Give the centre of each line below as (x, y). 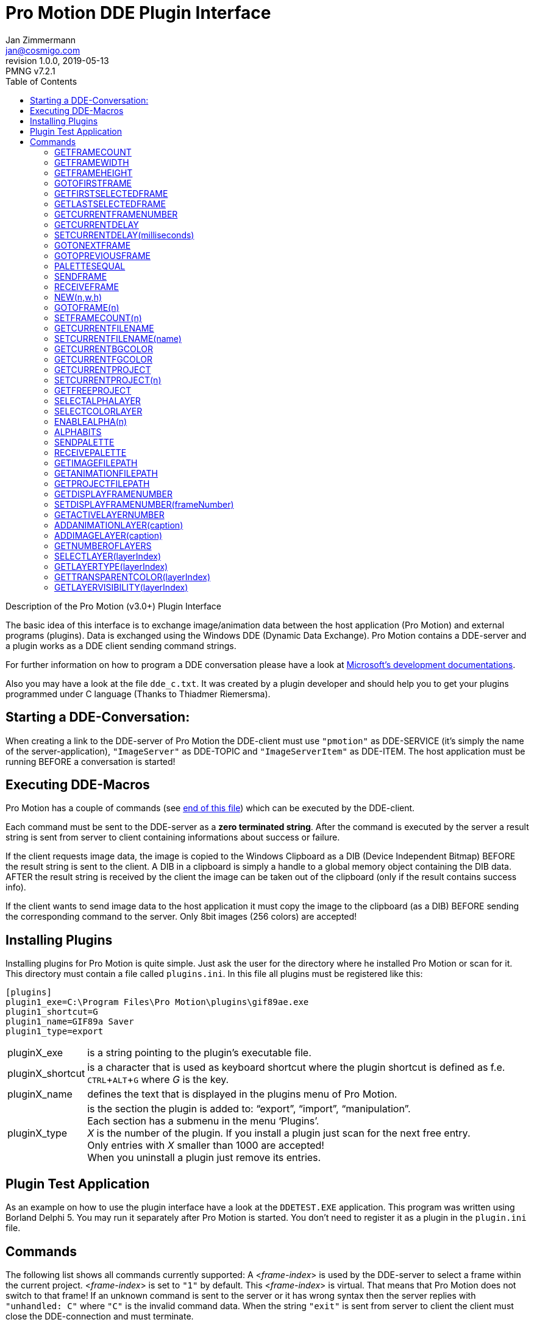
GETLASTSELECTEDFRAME (110, 204)
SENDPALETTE (84, 442)
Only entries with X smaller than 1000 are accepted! (206, 1146)
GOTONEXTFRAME (93, 245)
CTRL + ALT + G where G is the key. (158, 1080)
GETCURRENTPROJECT (103, 369)
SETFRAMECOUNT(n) (98, 318)
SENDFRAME (81, 276)
